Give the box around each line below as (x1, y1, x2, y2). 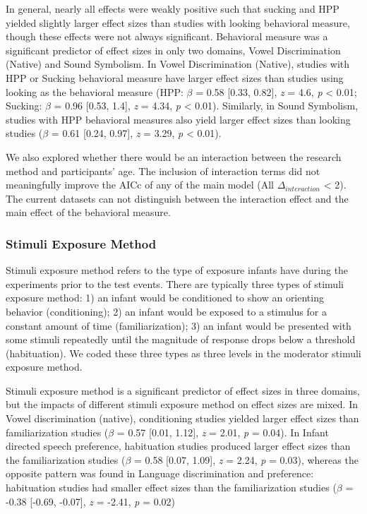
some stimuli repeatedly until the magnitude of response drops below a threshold (6, 332, 356, 347)
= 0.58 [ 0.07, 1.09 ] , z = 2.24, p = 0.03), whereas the (133, 452, 359, 467)
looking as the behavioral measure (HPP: (6, 84, 183, 99)
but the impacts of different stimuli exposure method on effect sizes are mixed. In (6, 397, 359, 412)
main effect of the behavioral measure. (6, 205, 171, 220)
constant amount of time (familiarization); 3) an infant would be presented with (6, 318, 351, 333)
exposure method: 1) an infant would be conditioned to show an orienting (6, 290, 324, 305)
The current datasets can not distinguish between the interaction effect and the (6, 191, 349, 205)
